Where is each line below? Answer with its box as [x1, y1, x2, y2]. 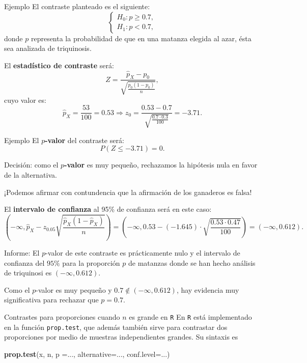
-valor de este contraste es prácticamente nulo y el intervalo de [45, 247, 240, 258]
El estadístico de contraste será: [4, 60, 114, 70]
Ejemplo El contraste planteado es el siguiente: [4, 1, 150, 11]
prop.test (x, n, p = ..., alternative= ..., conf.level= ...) [4, 348, 170, 359]
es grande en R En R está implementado [129, 312, 252, 322]
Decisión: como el [4, 159, 59, 170]
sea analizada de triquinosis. [4, 43, 92, 53]
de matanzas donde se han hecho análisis [128, 257, 256, 268]
